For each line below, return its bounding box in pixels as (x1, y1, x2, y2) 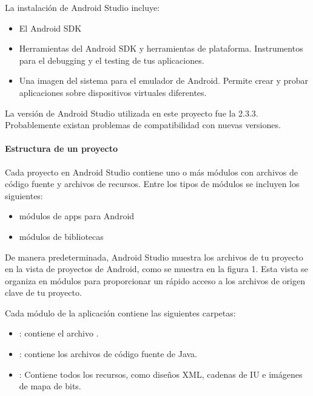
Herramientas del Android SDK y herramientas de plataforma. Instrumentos (19, 42, 303, 55)
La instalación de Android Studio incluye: (5, 1, 160, 13)
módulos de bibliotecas (19, 230, 104, 242)
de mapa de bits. (19, 380, 81, 392)
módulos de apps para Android (19, 210, 135, 222)
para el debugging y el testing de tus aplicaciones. (19, 53, 204, 66)
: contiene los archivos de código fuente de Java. (19, 347, 197, 360)
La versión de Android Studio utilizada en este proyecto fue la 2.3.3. (5, 106, 258, 119)
